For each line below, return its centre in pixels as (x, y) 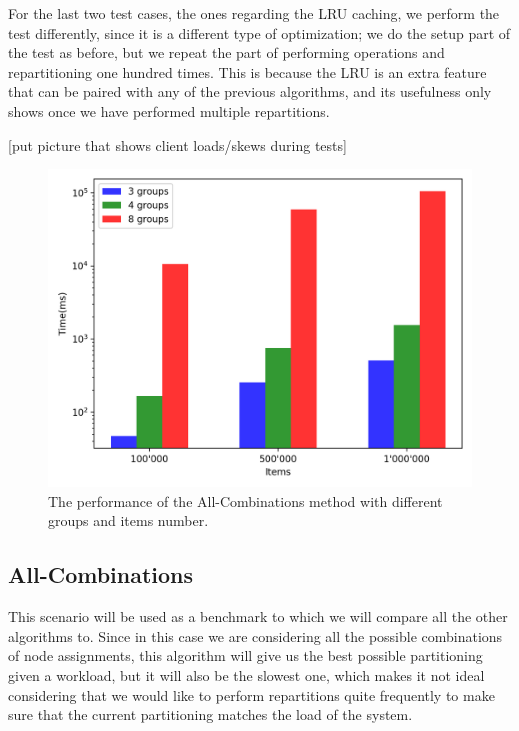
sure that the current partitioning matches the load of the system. (210, 714)
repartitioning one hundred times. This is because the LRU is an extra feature (247, 71)
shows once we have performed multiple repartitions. (169, 110)
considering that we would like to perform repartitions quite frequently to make (251, 694)
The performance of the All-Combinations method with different (245, 500)
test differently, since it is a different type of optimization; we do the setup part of (259, 32)
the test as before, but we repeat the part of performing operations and (226, 52)
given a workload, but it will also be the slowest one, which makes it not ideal (246, 674)
